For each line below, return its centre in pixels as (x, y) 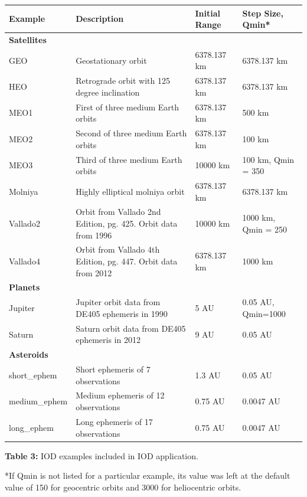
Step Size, (263, 13)
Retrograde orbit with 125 (123, 81)
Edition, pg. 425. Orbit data (127, 223)
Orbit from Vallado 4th (118, 249)
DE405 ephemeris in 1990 (122, 313)
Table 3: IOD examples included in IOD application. (102, 455)
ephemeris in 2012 (108, 340)
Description (100, 19)
